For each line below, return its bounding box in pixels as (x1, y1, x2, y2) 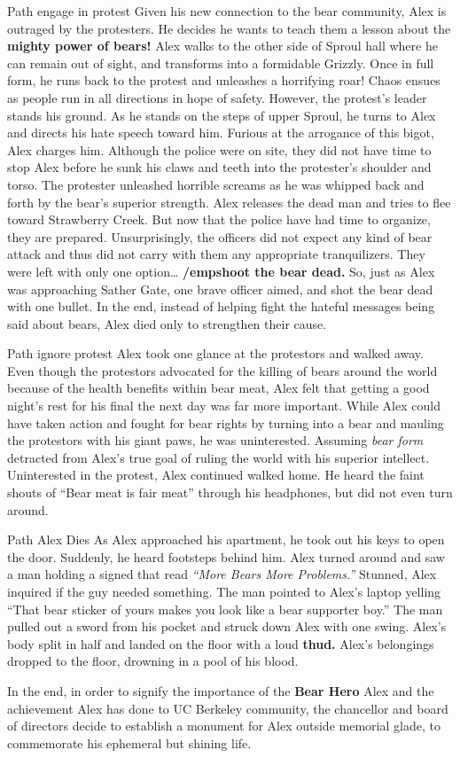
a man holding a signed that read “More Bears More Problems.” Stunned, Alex (7, 565, 437, 583)
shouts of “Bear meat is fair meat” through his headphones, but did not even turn (7, 483, 453, 502)
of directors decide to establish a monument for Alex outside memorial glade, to (7, 716, 441, 735)
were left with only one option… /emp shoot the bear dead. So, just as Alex (7, 262, 435, 280)
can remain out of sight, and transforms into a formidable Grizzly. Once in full (7, 53, 434, 72)
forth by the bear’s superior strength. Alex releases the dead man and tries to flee (7, 192, 451, 211)
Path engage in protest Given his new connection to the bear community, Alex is (7, 2, 447, 20)
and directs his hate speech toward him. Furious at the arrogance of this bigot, (7, 123, 434, 142)
